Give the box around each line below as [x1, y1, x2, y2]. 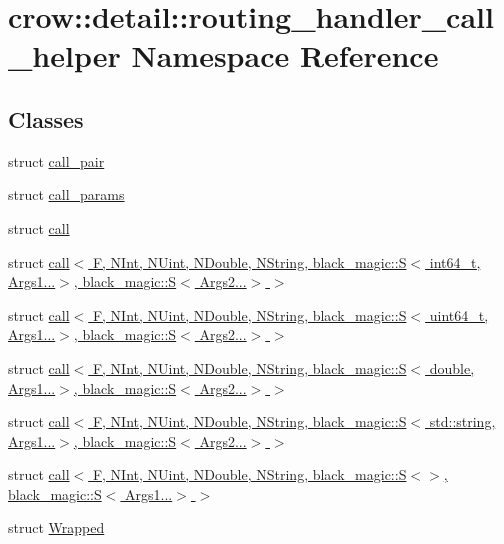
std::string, [429, 411, 496, 432]
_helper [8, 35, 121, 76]
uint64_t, [429, 304, 489, 325]
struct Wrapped [8, 517, 105, 538]
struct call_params [8, 184, 125, 205]
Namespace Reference [131, 35, 439, 76]
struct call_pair [8, 150, 105, 171]
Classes [8, 103, 84, 134]
